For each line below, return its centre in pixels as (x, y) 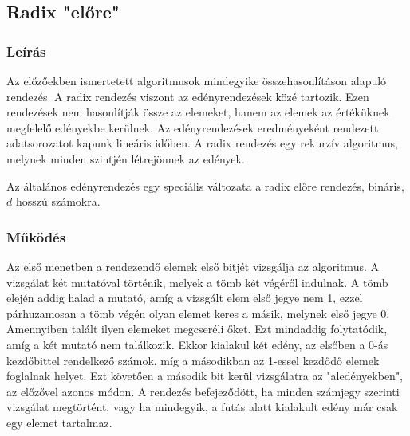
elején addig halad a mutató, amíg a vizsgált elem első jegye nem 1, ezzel (185, 298)
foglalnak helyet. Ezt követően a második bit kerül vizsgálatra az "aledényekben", (205, 376)
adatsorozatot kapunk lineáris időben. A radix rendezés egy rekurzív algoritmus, (203, 143)
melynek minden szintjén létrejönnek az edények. (126, 158)
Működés (36, 236)
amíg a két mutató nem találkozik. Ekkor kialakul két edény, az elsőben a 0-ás (197, 344)
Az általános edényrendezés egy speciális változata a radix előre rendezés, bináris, (205, 185)
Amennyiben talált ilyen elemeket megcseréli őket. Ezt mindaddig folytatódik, (197, 329)
